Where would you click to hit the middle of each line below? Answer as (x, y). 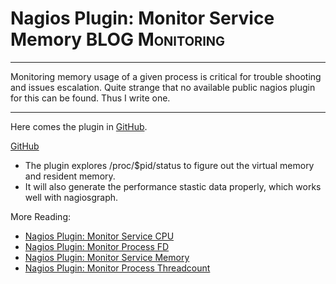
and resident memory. (70, 176)
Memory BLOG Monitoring (118, 39)
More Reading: (40, 216)
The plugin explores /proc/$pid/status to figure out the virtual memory (169, 165)
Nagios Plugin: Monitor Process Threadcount (117, 268)
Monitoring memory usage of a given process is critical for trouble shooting (166, 76)
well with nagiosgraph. (71, 197)
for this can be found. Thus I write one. (90, 98)
